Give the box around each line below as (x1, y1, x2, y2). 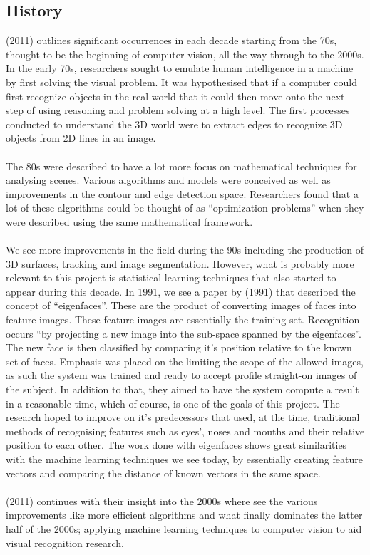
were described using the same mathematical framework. (6, 214, 253, 229)
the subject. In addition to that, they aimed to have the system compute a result (6, 382, 359, 397)
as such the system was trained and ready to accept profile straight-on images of (6, 368, 357, 383)
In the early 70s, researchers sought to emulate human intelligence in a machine (6, 61, 354, 76)
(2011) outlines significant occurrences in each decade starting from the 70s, (6, 33, 337, 48)
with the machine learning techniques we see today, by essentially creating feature (6, 452, 363, 467)
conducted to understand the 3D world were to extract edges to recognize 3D (6, 116, 343, 131)
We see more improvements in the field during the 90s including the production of (6, 242, 364, 257)
